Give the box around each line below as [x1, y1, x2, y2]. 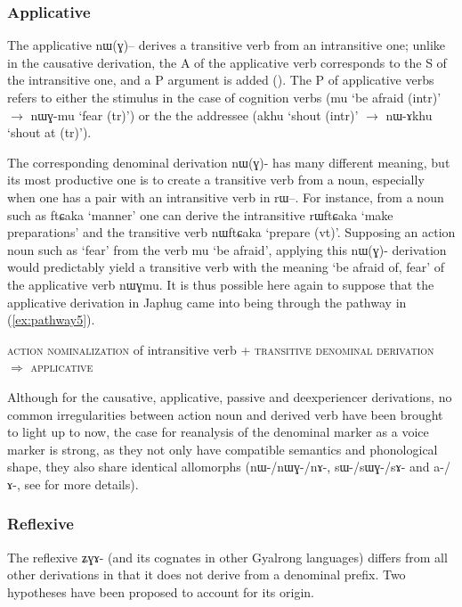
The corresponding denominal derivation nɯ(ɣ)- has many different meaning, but [7, 152, 450, 171]
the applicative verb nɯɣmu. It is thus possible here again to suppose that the [7, 275, 434, 293]
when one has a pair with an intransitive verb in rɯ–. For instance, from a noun [7, 187, 444, 206]
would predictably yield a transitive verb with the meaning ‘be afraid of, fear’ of [7, 258, 445, 276]
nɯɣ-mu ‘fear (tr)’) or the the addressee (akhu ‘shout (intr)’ [30, 105, 359, 124]
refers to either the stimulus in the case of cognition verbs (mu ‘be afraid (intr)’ [7, 88, 442, 106]
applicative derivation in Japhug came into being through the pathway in [7, 292, 407, 311]
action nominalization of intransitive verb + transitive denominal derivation [7, 340, 434, 358]
